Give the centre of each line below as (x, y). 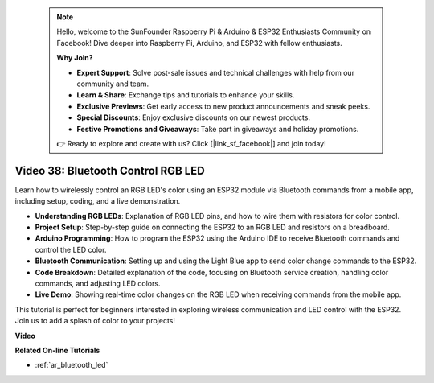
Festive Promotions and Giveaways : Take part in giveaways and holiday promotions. (218, 129)
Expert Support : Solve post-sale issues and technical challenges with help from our (216, 72)
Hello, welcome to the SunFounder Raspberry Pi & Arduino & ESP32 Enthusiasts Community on (214, 31)
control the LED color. (71, 249)
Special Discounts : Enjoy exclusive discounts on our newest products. (194, 117)
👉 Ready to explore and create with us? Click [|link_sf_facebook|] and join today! (191, 143)
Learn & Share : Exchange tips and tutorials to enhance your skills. (186, 95)
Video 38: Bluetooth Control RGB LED (110, 170)
